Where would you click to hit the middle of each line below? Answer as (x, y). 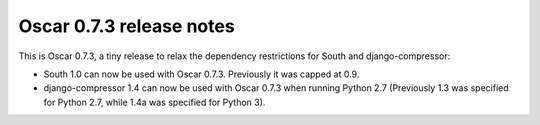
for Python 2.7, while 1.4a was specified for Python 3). (154, 102)
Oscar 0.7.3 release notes (126, 26)
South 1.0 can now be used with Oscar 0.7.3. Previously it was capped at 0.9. (201, 74)
